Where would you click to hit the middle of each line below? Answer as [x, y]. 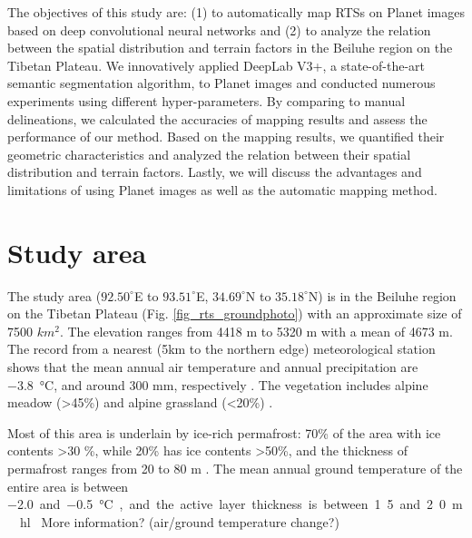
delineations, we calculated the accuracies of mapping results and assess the [217, 118]
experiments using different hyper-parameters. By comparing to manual [206, 100]
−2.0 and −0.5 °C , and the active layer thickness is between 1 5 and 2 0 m [235, 504]
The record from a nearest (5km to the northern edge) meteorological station [221, 349]
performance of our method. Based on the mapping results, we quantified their [226, 137]
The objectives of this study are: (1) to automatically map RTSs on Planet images [236, 12]
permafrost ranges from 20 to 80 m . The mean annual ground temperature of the [235, 468]
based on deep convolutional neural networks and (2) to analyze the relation [219, 29]
